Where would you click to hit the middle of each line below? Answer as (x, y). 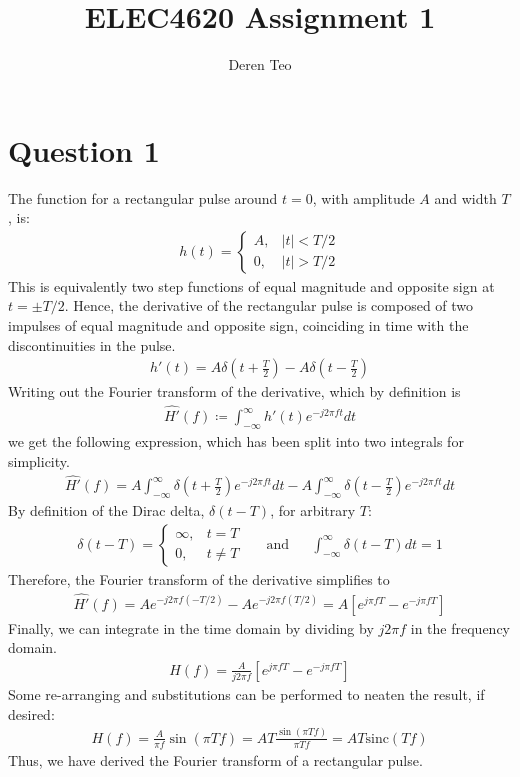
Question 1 (84, 149)
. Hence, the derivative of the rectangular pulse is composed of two (269, 305)
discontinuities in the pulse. (92, 344)
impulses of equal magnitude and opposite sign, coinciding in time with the (238, 325)
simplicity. (39, 460)
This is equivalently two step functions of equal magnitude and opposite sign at (251, 285)
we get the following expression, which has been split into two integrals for (236, 440)
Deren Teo (260, 64)
